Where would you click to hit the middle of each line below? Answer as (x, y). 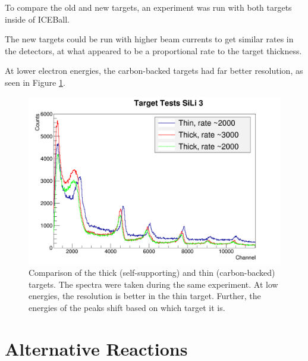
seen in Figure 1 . (35, 82)
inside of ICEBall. (37, 19)
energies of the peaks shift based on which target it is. (127, 308)
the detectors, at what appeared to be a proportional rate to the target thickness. (153, 50)
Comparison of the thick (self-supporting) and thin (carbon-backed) (152, 273)
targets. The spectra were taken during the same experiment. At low (153, 284)
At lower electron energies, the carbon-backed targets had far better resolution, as (154, 71)
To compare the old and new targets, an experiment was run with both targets (148, 7)
